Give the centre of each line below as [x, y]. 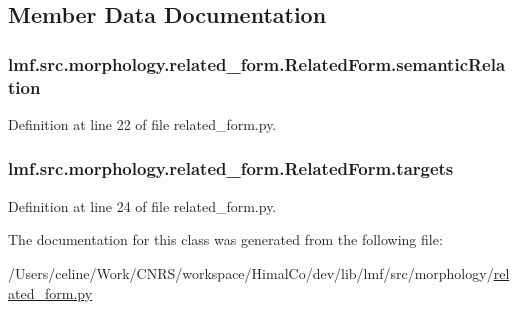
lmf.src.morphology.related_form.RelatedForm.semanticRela [257, 63]
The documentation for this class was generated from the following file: [225, 239]
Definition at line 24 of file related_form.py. [142, 205]
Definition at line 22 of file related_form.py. [142, 123]
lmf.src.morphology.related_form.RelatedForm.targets [231, 168]
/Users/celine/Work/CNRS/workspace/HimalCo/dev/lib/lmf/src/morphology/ [251, 272]
